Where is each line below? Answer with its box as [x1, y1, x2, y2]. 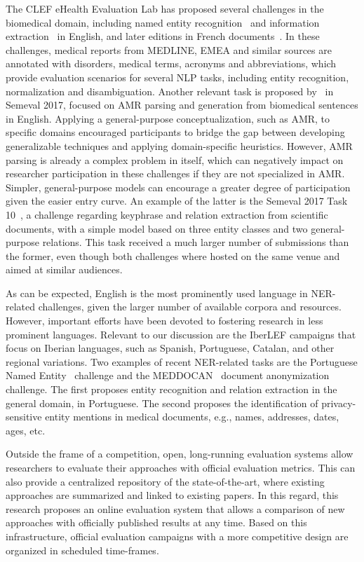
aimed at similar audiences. [6, 262, 123, 277]
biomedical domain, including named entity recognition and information [6, 15, 320, 29]
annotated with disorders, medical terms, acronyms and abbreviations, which [6, 56, 337, 71]
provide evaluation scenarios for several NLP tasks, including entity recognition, [6, 69, 349, 84]
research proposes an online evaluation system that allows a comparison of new [6, 501, 345, 516]
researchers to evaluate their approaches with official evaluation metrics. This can [6, 460, 356, 474]
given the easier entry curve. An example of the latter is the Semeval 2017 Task [6, 193, 348, 208]
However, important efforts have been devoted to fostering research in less [6, 313, 323, 328]
